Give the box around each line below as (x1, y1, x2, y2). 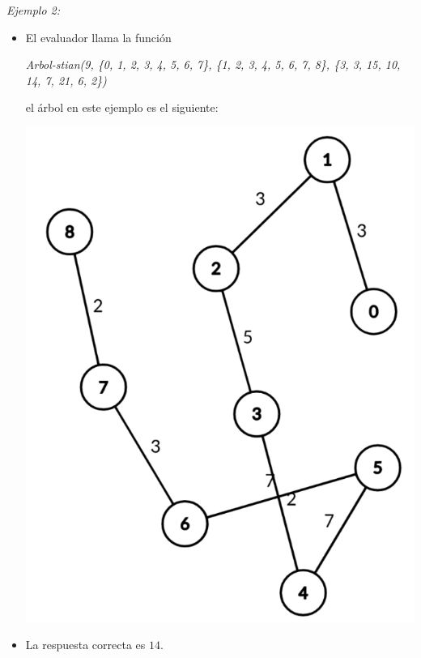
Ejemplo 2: (6, 2, 61, 18)
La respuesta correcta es (25, 636, 146, 653)
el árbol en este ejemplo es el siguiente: (25, 99, 219, 116)
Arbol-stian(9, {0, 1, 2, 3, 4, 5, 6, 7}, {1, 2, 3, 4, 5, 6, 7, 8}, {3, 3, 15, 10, (25, 56, 401, 73)
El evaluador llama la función (25, 28, 172, 45)
